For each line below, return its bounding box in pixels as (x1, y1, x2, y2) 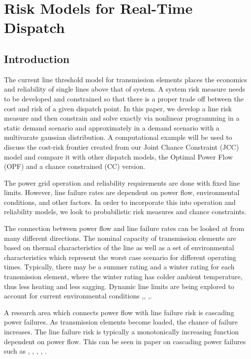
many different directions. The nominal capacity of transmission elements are (4, 232, 236, 243)
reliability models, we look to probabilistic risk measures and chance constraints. (4, 206, 247, 217)
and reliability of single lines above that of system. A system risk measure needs (4, 84, 245, 94)
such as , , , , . (4, 346, 47, 356)
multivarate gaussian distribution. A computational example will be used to (4, 132, 232, 142)
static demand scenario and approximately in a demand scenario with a (4, 122, 220, 132)
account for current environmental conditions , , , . (4, 291, 152, 301)
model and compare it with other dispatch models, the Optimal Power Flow (4, 151, 233, 162)
